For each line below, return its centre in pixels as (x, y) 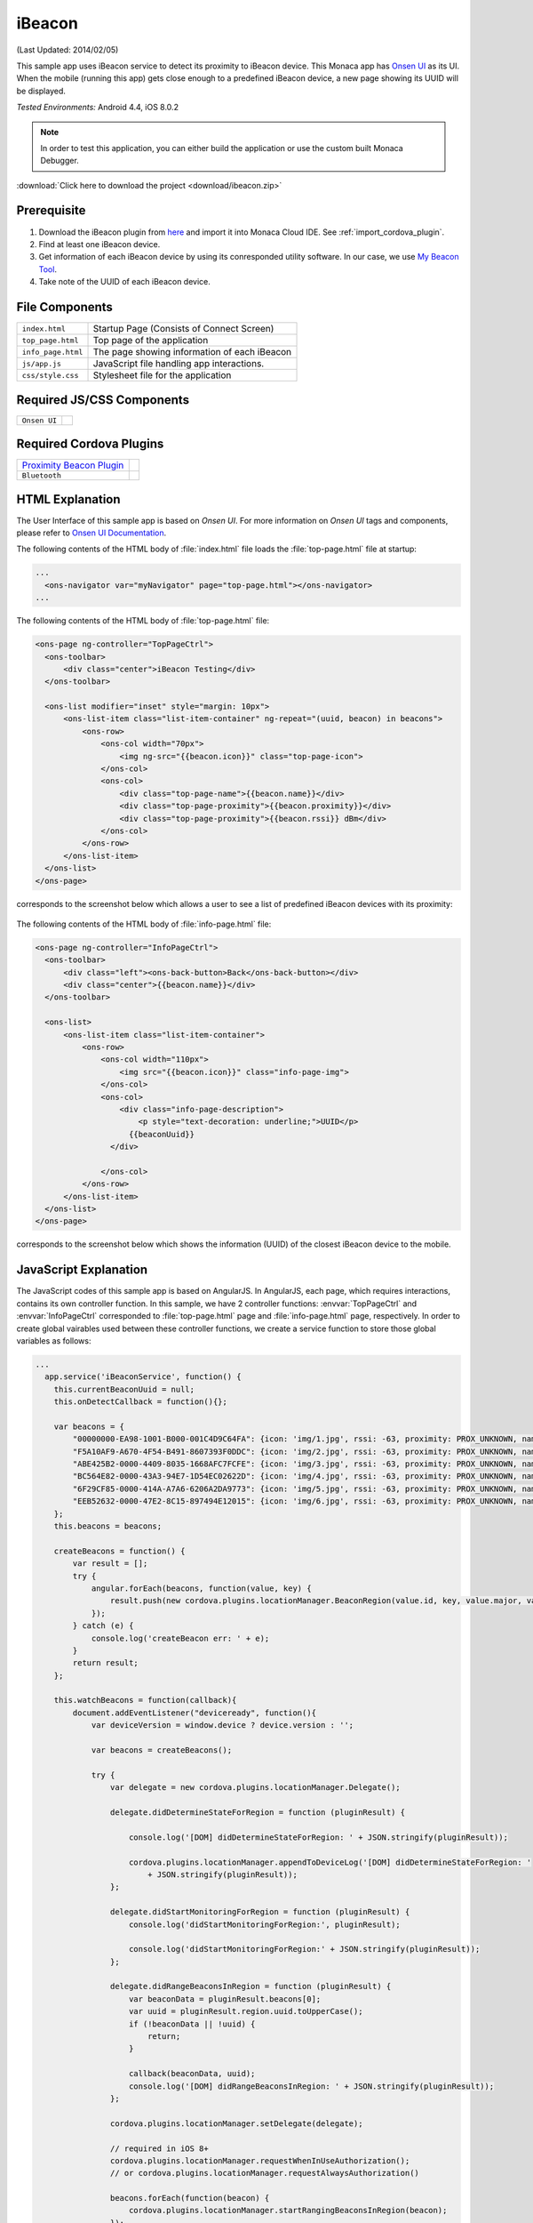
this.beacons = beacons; (108, 1526)
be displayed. (41, 91)
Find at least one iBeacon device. (99, 244)
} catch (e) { (103, 1626)
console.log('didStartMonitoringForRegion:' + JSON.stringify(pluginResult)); (305, 1949)
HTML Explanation (68, 499)
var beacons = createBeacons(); (162, 1750)
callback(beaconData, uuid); (192, 2074)
